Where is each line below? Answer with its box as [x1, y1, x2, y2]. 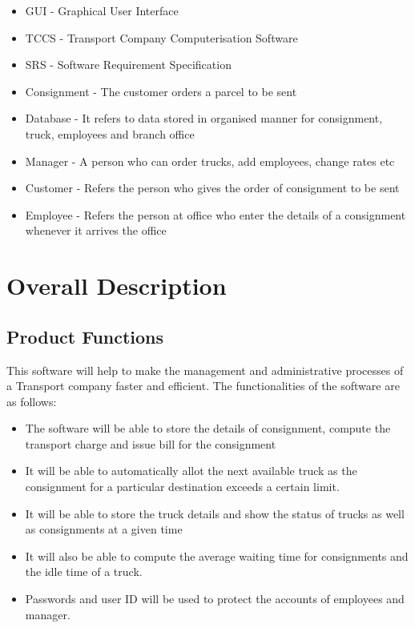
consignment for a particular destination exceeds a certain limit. [25, 478, 340, 495]
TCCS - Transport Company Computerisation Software [25, 29, 298, 46]
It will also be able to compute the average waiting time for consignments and [25, 547, 409, 564]
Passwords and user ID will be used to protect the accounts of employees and [25, 590, 405, 607]
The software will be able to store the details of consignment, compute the [25, 420, 391, 437]
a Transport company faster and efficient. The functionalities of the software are [6, 377, 400, 394]
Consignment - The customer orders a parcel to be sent [25, 83, 297, 99]
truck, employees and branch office [25, 125, 195, 142]
